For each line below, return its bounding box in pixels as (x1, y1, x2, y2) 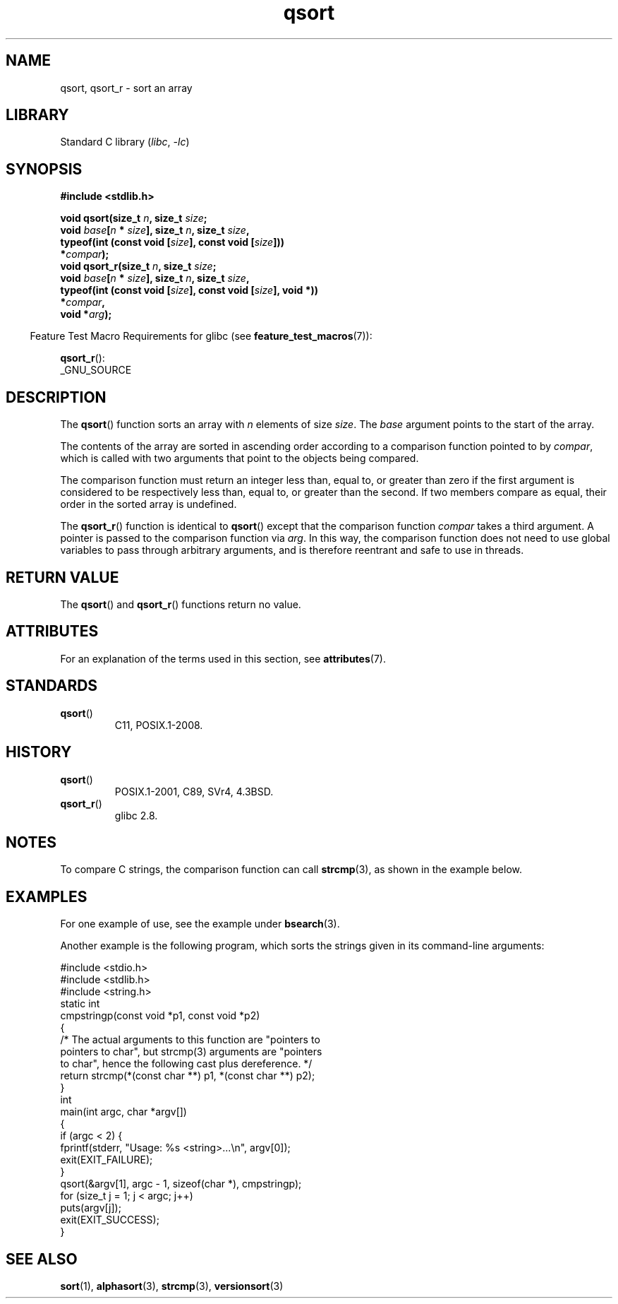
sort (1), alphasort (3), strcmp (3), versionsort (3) (60, 1280, 284, 1293)
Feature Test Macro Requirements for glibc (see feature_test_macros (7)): (30, 330, 372, 343)
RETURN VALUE (6, 568, 119, 586)
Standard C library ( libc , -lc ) (60, 136, 190, 148)
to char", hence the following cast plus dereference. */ (60, 1057, 313, 1070)
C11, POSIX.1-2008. (114, 718, 203, 731)
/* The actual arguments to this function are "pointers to (60, 1033, 320, 1046)
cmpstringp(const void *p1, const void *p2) (60, 1009, 260, 1022)
